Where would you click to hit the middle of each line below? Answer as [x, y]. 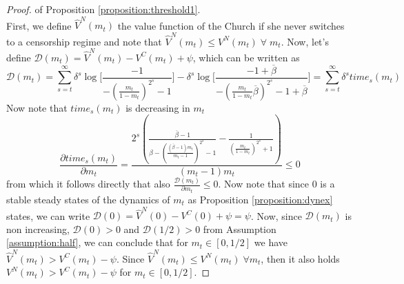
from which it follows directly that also [88, 184]
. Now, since [276, 215]
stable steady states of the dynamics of [88, 199]
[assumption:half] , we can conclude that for [97, 242]
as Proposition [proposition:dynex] [260, 199]
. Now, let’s [305, 41]
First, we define [39, 25]
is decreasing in [158, 107]
